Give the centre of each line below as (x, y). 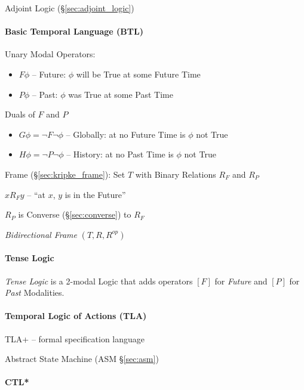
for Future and (241, 281)
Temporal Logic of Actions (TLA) (76, 316)
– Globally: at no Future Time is (126, 134)
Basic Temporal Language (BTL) (74, 31)
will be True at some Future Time (138, 74)
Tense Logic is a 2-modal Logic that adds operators (99, 281)
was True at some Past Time (121, 94)
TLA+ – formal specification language (75, 338)
